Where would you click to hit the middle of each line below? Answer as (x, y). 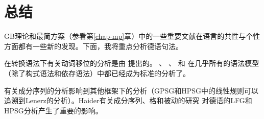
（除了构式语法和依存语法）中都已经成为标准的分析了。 (97, 73)
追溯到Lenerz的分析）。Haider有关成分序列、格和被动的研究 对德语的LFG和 (128, 100)
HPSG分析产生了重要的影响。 (53, 110)
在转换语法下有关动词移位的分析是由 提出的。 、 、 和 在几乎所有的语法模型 (132, 63)
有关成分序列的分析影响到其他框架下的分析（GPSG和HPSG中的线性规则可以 (131, 90)
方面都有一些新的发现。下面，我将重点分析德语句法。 (93, 46)
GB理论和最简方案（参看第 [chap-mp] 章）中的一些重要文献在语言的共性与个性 (132, 36)
